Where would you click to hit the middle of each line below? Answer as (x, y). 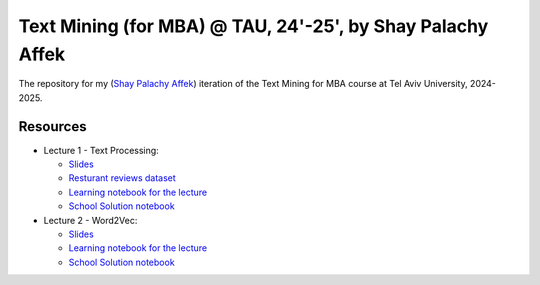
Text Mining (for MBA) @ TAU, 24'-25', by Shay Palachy (253, 26)
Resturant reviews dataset (122, 178)
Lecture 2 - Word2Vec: (90, 220)
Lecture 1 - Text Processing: (101, 150)
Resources (52, 126)
